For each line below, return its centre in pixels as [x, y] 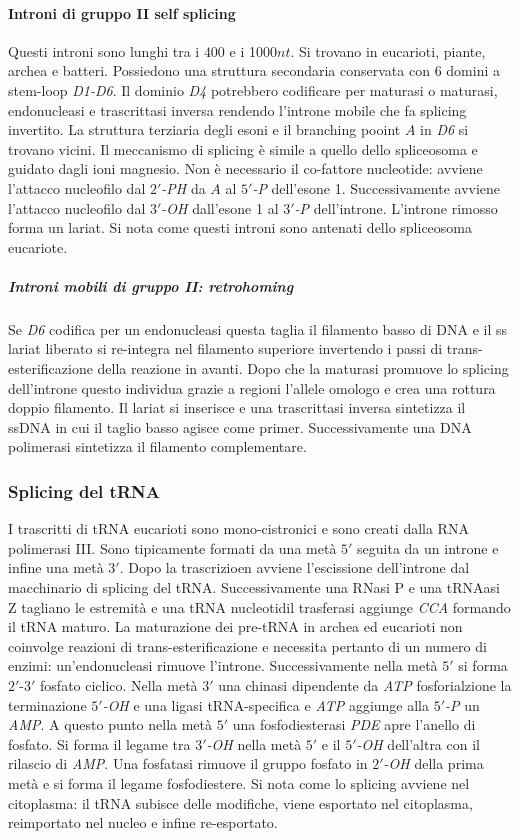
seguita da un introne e [428, 547]
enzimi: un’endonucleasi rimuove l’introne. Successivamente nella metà [223, 665]
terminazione [47, 704]
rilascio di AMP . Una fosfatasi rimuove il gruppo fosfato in [188, 763]
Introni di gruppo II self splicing [122, 12]
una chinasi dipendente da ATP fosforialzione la [365, 685]
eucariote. [38, 246]
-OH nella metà [254, 743]
